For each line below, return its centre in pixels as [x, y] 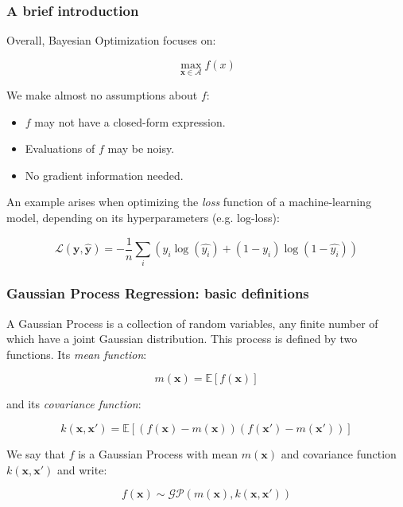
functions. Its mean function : [77, 354]
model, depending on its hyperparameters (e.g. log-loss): [143, 217]
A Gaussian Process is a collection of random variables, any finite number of [192, 323]
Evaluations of [60, 148]
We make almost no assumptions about [102, 95]
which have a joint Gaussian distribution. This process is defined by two [182, 339]
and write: [82, 469]
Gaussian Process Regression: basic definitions [158, 293]
